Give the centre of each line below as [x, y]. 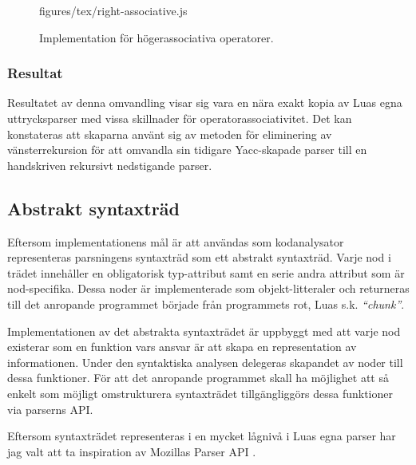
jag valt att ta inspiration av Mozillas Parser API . [132, 451]
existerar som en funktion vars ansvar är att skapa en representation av [182, 347]
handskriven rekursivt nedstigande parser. [110, 165]
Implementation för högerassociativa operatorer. [156, 37]
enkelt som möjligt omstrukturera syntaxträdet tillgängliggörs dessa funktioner [200, 393]
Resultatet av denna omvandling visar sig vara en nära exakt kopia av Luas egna [205, 102]
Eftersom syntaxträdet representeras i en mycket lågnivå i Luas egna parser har [202, 436]
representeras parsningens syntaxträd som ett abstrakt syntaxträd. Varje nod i [199, 257]
